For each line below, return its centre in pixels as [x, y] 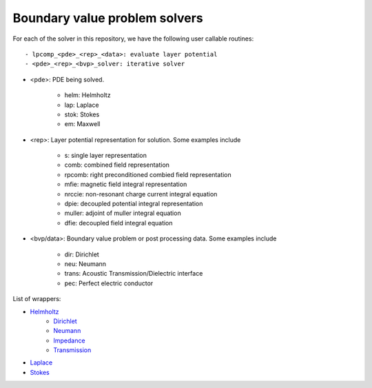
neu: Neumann [85, 264]
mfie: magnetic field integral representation [126, 184]
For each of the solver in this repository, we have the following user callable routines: [133, 39]
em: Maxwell [82, 124]
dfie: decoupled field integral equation [118, 223]
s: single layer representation [106, 156]
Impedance [69, 340]
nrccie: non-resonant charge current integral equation [141, 194]
